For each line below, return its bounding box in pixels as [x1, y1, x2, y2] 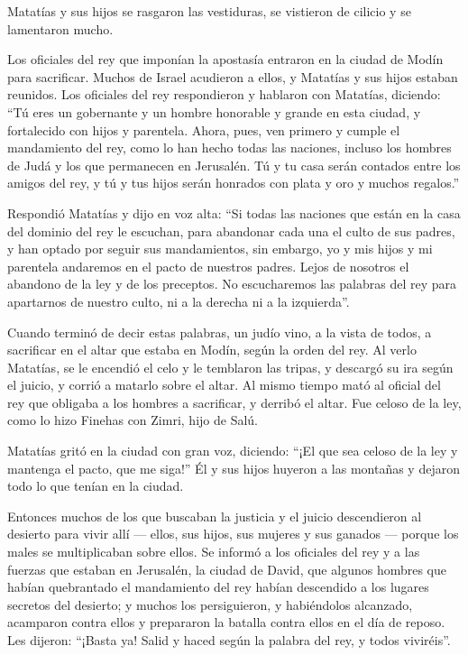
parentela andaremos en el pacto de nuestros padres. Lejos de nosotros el [7, 256, 409, 275]
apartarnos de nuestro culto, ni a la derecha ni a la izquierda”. [7, 291, 350, 310]
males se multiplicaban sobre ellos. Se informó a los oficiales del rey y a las [7, 542, 420, 561]
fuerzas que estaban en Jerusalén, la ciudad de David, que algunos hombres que [7, 559, 447, 578]
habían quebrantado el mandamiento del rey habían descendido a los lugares [7, 577, 429, 596]
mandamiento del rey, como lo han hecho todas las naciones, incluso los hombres [7, 138, 452, 157]
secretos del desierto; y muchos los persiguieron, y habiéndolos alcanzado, [7, 595, 413, 613]
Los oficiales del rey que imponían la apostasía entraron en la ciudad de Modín [7, 50, 444, 69]
